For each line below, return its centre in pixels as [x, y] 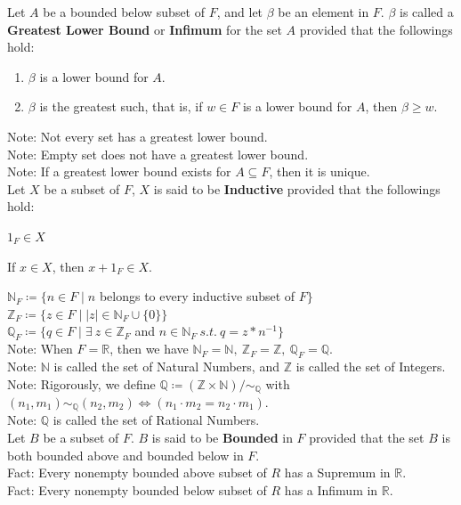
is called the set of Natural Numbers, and [166, 366]
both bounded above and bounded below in [125, 455]
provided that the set [367, 437]
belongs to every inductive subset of [197, 296]
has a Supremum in [337, 472]
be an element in [324, 12]
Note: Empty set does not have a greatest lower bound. [158, 154]
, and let [240, 12]
